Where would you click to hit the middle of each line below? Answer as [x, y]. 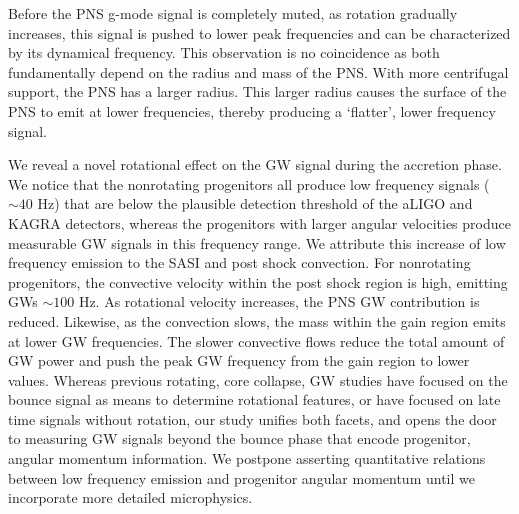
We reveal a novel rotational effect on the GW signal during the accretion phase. [255, 164]
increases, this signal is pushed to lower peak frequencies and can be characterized [259, 32]
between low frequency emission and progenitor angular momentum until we [241, 477]
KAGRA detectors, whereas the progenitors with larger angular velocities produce [259, 222]
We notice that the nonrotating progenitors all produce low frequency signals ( [249, 183]
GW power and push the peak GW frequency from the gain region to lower [239, 360]
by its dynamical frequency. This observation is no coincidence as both [224, 52]
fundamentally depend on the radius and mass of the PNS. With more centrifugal [258, 71]
